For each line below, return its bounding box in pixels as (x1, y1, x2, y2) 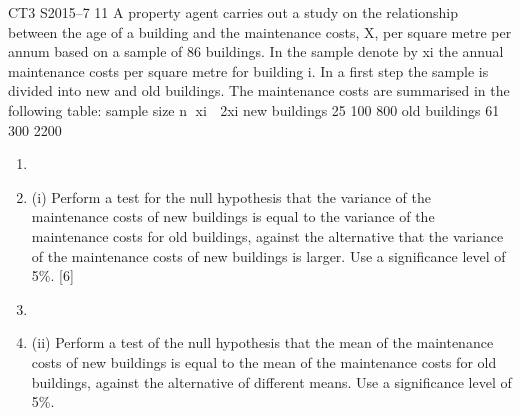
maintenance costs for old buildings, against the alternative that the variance (31, 225, 504, 246)
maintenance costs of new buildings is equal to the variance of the (31, 206, 435, 227)
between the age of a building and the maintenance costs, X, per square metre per (8, 21, 512, 42)
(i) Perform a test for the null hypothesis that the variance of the (31, 186, 431, 207)
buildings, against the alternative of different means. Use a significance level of (31, 371, 512, 392)
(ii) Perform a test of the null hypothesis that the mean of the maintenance (31, 332, 494, 353)
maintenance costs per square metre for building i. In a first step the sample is (8, 60, 489, 81)
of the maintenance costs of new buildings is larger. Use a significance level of (31, 245, 506, 266)
